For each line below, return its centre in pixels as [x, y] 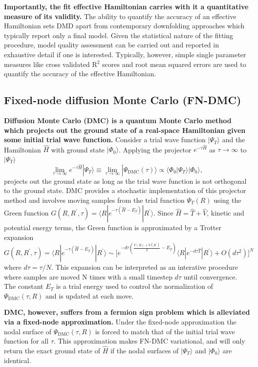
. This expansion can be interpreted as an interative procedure [144, 267]
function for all [26, 341]
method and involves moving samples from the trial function [94, 200]
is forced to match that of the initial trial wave [165, 331]
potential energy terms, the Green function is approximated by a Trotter [113, 227]
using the [227, 200]
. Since [163, 213]
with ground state [78, 149]
